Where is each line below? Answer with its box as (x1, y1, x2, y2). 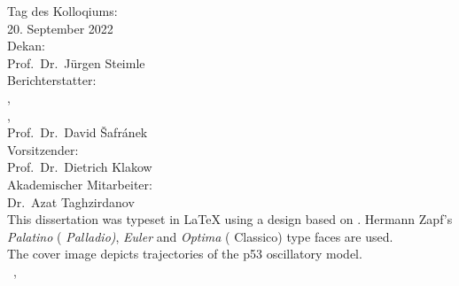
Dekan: (7, 36, 45, 55)
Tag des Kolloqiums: (7, 2, 118, 19)
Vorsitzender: (7, 140, 79, 158)
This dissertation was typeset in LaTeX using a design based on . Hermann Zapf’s (7, 210, 453, 228)
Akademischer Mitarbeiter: (7, 174, 152, 193)
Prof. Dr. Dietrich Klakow (7, 158, 152, 176)
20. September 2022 (7, 19, 113, 37)
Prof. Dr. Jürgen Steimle (7, 53, 145, 72)
